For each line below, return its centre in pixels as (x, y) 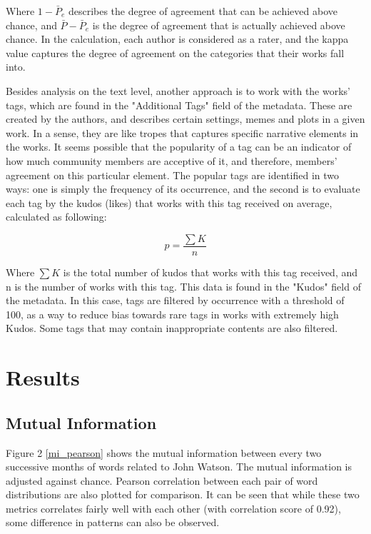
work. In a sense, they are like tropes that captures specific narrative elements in (182, 132)
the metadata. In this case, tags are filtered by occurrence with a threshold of (175, 300)
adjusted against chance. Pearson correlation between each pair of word (162, 480)
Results (43, 377)
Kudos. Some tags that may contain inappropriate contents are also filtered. (172, 328)
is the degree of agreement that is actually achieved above (219, 25)
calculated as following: (56, 217)
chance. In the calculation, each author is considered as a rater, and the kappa (177, 39)
